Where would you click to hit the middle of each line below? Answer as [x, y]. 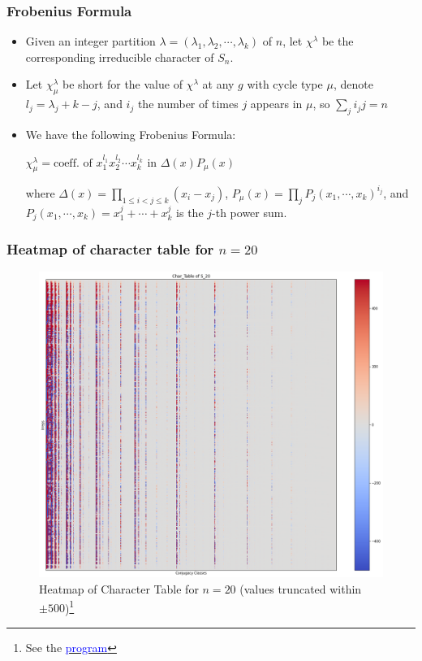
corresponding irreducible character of [120, 57]
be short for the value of [123, 84]
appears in [276, 104]
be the [338, 41]
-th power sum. [250, 212]
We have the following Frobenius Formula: [131, 134]
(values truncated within [301, 588]
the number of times [188, 104]
